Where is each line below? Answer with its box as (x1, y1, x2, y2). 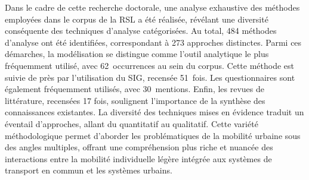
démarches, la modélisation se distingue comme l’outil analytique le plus (5, 48, 269, 60)
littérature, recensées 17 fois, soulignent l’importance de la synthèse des (5, 94, 265, 106)
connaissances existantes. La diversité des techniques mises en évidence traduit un (5, 106, 304, 118)
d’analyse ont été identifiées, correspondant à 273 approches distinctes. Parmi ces (5, 36, 302, 48)
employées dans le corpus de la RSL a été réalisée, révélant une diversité (5, 12, 268, 25)
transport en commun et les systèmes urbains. (5, 164, 172, 176)
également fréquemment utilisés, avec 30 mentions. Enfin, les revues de (5, 83, 264, 95)
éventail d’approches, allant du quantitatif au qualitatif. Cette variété (5, 117, 258, 130)
